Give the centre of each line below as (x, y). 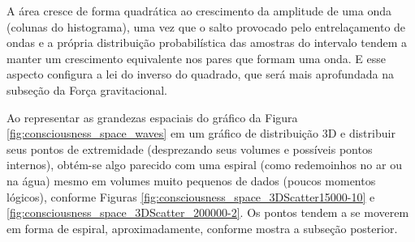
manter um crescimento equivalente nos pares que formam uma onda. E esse (196, 58)
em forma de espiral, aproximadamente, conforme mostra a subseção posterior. (202, 228)
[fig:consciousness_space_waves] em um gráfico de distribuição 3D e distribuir (201, 133)
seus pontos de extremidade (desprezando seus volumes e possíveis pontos (190, 149)
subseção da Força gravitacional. (87, 89)
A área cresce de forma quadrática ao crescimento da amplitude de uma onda (199, 11)
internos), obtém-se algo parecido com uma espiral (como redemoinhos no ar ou (204, 165)
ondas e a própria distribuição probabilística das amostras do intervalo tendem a (207, 42)
